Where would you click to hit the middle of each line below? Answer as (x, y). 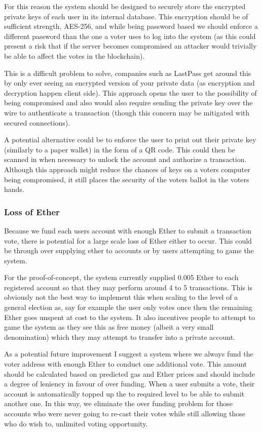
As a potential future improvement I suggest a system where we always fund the (129, 354)
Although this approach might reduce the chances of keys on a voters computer (127, 169)
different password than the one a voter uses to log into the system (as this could (130, 36)
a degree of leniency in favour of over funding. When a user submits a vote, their (129, 384)
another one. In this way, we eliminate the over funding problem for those (119, 403)
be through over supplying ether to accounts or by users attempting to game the (129, 250)
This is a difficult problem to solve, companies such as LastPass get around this (128, 73)
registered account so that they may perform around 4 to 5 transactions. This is (128, 287)
